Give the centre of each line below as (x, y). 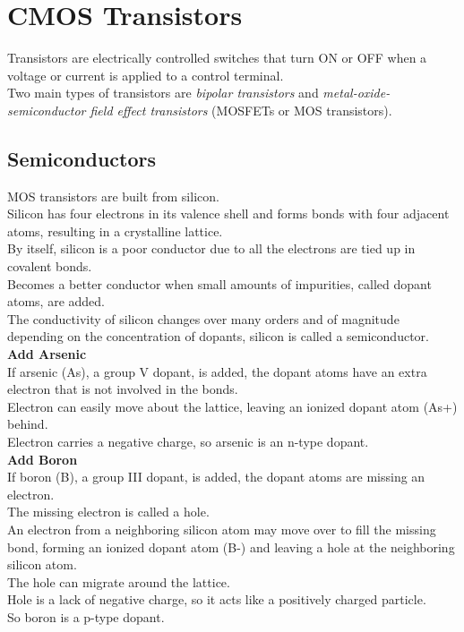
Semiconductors (82, 158)
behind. (28, 424)
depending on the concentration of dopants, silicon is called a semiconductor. (218, 336)
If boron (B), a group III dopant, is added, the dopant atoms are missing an (216, 477)
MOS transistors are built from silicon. (113, 196)
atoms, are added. (56, 301)
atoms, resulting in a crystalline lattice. (115, 231)
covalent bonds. (50, 266)
